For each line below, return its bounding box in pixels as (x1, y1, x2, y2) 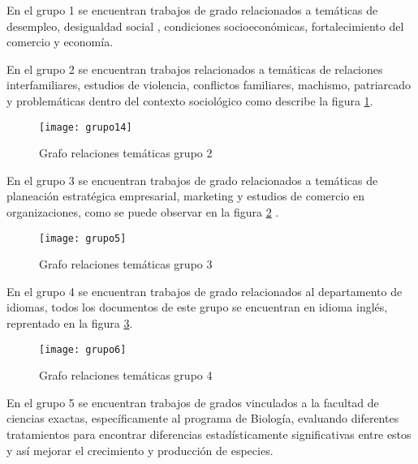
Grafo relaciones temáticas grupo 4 (39, 367, 213, 384)
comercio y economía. (6, 33, 114, 50)
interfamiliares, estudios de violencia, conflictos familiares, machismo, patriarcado (6, 76, 412, 93)
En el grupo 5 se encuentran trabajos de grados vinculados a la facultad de (6, 393, 379, 410)
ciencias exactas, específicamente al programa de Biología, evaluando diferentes (6, 410, 399, 427)
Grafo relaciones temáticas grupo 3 (39, 256, 213, 273)
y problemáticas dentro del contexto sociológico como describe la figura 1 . (6, 92, 373, 109)
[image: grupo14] (39, 121, 132, 133)
